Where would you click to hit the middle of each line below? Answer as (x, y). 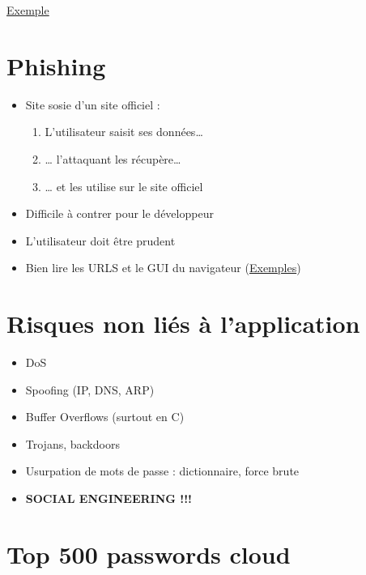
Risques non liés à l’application (183, 324)
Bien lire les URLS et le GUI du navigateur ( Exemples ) (163, 268)
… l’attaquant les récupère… (113, 158)
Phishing (56, 65)
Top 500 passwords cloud (149, 554)
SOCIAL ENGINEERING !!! (109, 498)
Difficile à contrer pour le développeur (119, 213)
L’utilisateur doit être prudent (100, 240)
